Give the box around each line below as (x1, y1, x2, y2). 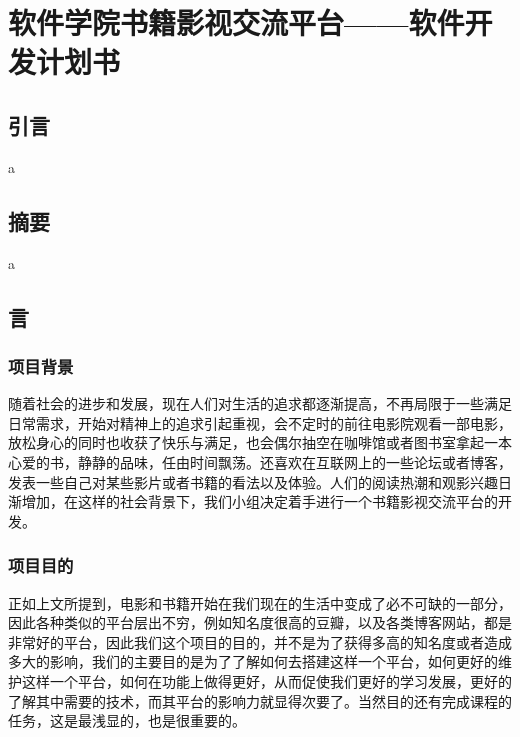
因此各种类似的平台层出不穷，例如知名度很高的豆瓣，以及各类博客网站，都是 (8, 612, 512, 633)
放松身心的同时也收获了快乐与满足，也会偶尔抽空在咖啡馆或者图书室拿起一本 (8, 432, 512, 453)
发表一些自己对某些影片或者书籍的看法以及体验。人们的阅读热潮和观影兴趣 (8, 471, 498, 492)
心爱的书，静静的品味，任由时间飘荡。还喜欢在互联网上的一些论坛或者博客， (8, 451, 512, 472)
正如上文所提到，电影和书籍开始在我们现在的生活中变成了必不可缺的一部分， (8, 592, 512, 613)
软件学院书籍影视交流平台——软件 (8, 2, 465, 43)
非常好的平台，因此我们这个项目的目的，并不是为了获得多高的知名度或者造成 (8, 631, 512, 652)
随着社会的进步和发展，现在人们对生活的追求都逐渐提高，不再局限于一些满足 (8, 393, 512, 414)
